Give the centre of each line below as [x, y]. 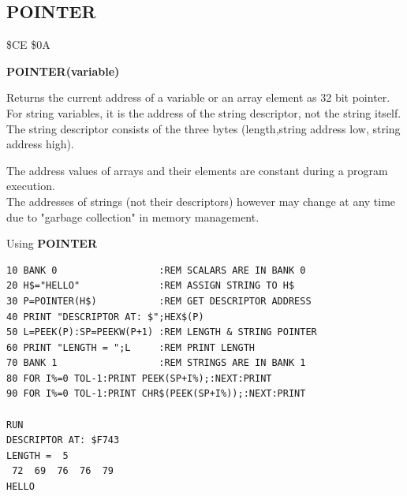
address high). [40, 144]
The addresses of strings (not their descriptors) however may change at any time [201, 201]
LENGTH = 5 [37, 455]
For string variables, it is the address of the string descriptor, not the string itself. [204, 112]
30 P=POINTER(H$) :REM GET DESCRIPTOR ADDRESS [159, 301]
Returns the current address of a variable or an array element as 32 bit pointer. [198, 97]
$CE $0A [28, 45]
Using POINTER [52, 243]
